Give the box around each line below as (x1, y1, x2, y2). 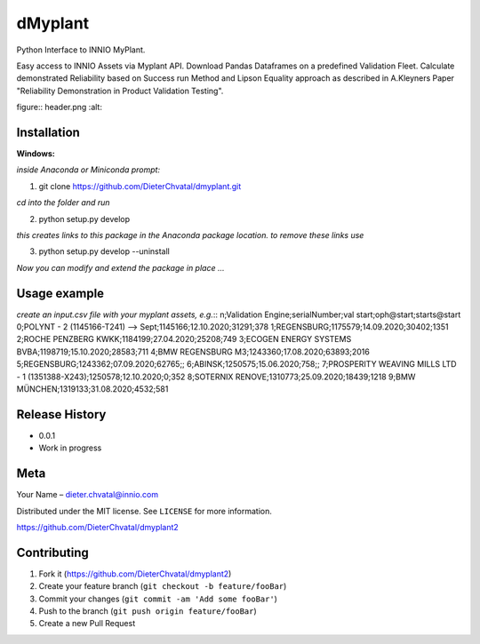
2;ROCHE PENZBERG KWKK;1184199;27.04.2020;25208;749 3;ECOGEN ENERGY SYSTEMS (16, 334, 352, 345)
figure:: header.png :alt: (16, 102, 102, 113)
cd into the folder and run (16, 197, 110, 208)
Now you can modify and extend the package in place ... (16, 262, 226, 273)
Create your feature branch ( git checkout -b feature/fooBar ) (38, 581, 287, 592)
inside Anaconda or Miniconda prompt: (16, 164, 160, 175)
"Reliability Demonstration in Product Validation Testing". (16, 85, 224, 96)
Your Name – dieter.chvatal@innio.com (16, 489, 159, 500)
